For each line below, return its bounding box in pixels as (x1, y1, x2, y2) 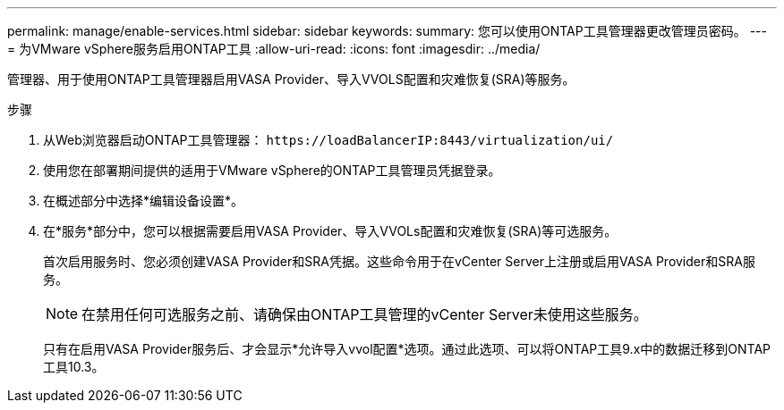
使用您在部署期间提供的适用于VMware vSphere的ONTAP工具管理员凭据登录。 (43, 163, 501, 178)
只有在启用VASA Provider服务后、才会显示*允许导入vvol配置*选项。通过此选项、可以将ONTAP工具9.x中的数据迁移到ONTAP (43, 341, 771, 356)
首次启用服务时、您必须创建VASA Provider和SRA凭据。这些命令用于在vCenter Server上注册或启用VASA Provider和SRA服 (43, 254, 755, 269)
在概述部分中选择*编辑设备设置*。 (43, 193, 244, 208)
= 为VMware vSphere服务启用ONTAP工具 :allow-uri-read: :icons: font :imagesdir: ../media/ (7, 41, 541, 56)
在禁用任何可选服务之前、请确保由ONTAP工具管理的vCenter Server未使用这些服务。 (81, 305, 648, 323)
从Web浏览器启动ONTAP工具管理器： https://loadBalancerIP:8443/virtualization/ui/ (43, 132, 614, 147)
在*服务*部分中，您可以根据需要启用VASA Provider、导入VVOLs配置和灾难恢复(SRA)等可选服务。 (43, 223, 618, 238)
